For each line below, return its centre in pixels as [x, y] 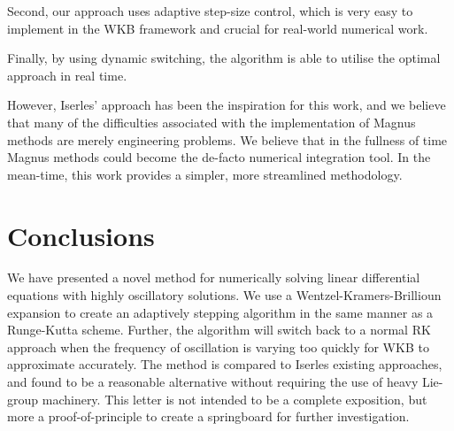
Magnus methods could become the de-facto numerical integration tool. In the [219, 157]
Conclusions [81, 235]
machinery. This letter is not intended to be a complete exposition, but [235, 399]
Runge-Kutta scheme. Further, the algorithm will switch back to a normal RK [219, 330]
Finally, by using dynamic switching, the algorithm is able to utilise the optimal [224, 58]
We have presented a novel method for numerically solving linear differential [214, 277]
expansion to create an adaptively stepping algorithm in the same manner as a [220, 312]
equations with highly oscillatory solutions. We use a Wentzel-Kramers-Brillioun [224, 295]
